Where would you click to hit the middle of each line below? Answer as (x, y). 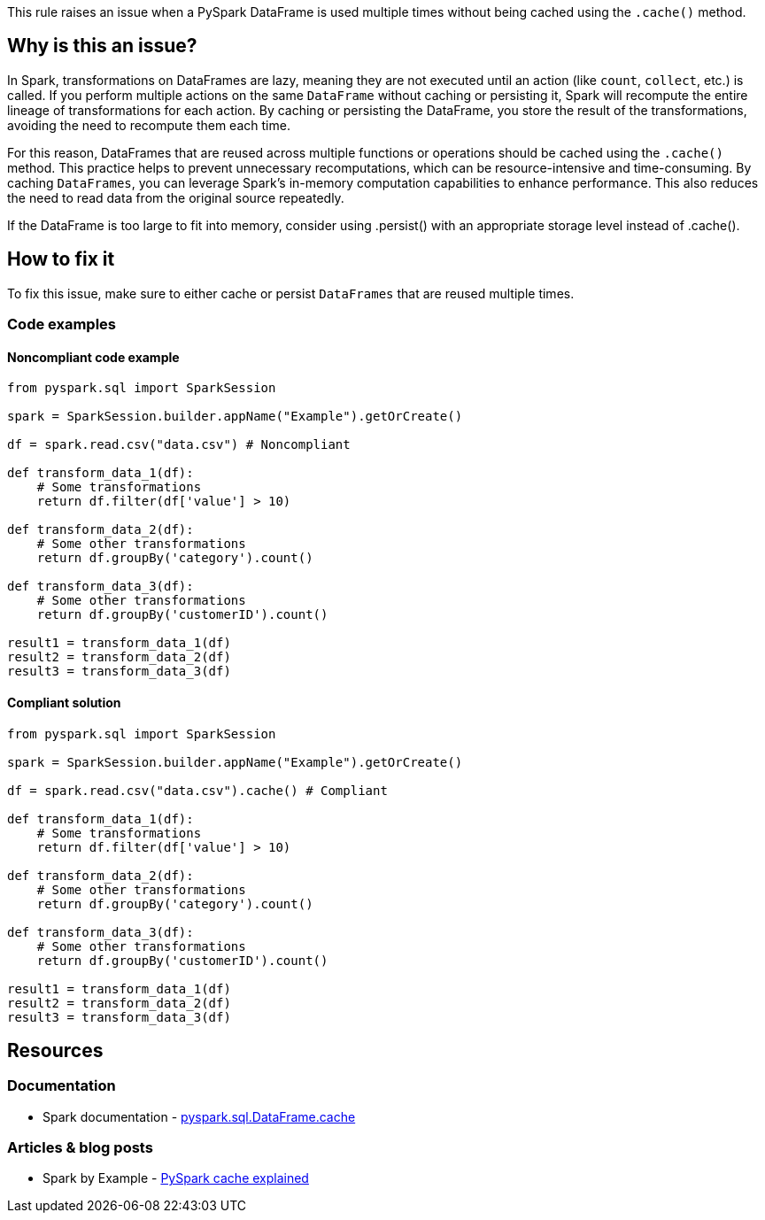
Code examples (62, 324)
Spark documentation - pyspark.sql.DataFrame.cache (199, 1116)
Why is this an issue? (102, 46)
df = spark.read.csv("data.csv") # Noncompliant (179, 445)
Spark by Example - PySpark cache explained (176, 1178)
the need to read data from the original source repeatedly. (176, 197)
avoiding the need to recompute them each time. (149, 125)
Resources (55, 1050)
